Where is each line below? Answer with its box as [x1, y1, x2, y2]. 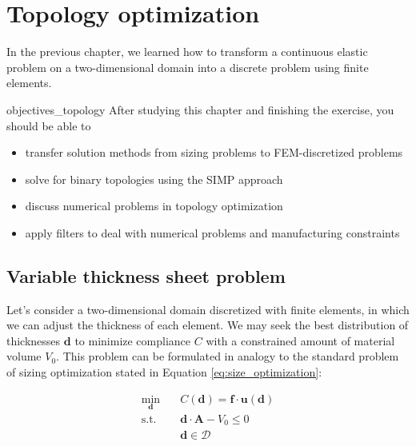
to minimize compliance [74, 332, 191, 348]
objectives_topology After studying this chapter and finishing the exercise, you [6, 101, 394, 117]
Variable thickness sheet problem [6, 263, 286, 288]
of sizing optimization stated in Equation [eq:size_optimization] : [6, 364, 322, 380]
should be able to [6, 117, 91, 133]
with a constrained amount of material [206, 332, 395, 348]
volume [6, 348, 42, 364]
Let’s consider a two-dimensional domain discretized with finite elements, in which [6, 301, 410, 317]
